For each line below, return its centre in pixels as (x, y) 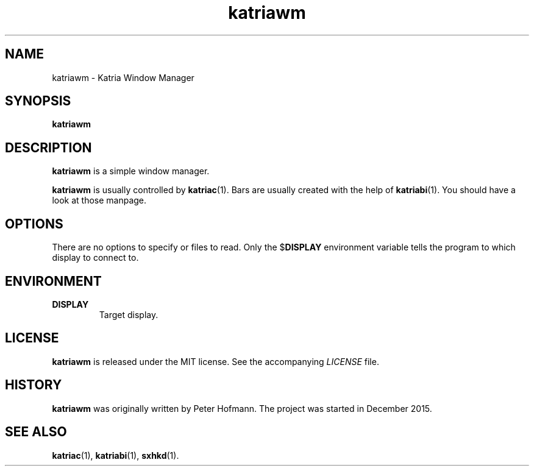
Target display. (129, 314)
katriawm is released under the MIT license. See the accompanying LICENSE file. (215, 361)
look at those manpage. (99, 200)
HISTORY (34, 385)
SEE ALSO (36, 432)
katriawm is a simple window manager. (131, 171)
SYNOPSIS (38, 101)
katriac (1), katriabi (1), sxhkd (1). (116, 455)
